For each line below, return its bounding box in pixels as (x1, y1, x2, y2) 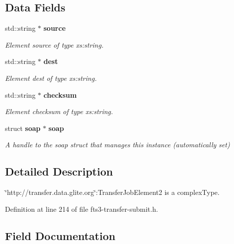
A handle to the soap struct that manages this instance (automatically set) (5, 139, 230, 150)
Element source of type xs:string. (5, 39, 104, 50)
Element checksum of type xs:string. (5, 106, 113, 117)
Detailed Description (5, 164, 113, 179)
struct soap (5, 122, 41, 133)
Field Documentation (5, 228, 116, 243)
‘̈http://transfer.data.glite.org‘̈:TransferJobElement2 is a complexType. (5, 187, 220, 197)
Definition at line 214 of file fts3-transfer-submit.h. (5, 203, 158, 214)
